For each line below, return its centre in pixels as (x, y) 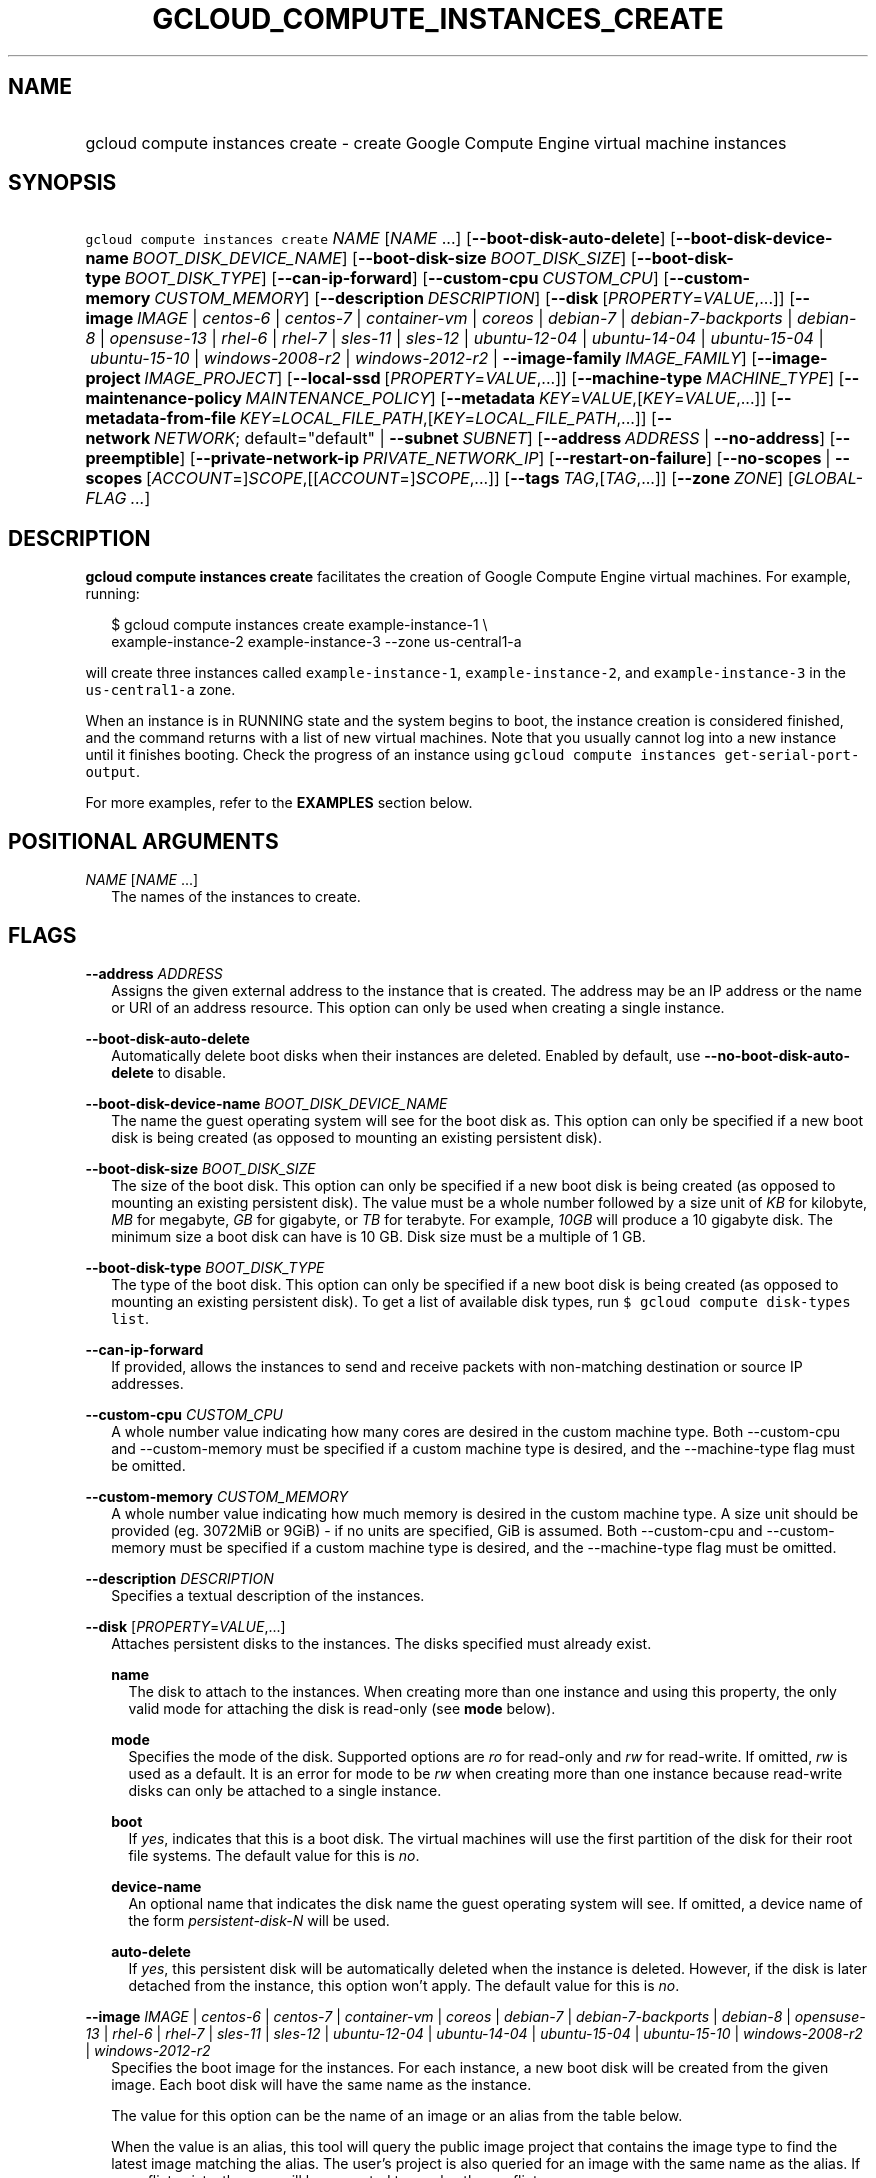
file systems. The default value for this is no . (274, 1855)
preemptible (132, 458)
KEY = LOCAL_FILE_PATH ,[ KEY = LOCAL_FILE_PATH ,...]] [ (448, 418)
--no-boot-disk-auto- (777, 1055)
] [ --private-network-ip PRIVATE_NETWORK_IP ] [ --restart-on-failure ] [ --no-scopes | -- (514, 458)
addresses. (147, 1383)
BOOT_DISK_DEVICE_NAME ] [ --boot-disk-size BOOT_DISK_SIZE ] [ (384, 258)
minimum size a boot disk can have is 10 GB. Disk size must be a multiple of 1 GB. (378, 1236)
